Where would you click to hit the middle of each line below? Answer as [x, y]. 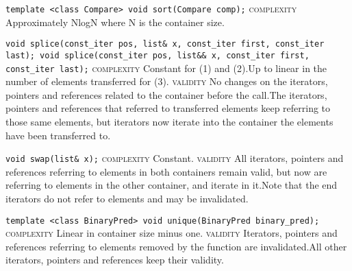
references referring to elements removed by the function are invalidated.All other [176, 246]
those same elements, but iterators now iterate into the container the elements [169, 121]
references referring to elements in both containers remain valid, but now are [166, 171]
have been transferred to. [58, 135]
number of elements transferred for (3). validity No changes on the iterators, [167, 81]
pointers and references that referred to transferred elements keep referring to [168, 108]
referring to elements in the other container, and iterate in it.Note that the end [172, 185]
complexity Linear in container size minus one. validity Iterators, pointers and [172, 233]
